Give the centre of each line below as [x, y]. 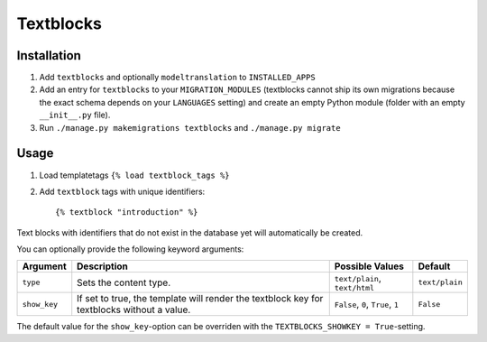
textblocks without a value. [134, 310]
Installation [49, 55]
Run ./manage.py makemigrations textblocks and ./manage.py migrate [190, 127]
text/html [354, 288]
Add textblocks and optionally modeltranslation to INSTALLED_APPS [177, 78]
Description [102, 266]
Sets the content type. [124, 282]
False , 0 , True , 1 [366, 304]
